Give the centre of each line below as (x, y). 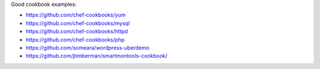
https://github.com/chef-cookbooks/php (75, 39)
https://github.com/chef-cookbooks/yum (76, 15)
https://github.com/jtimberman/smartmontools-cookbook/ (97, 56)
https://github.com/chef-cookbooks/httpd (77, 32)
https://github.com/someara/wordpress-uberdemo (87, 47)
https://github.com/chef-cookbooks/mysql (78, 23)
